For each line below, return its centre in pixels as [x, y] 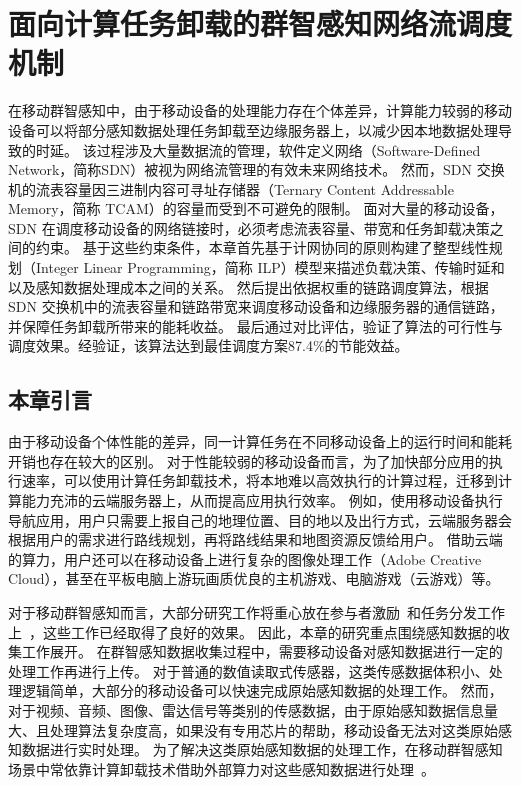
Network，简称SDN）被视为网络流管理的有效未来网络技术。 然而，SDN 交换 [256, 169]
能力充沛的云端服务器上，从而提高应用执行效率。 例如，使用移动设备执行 [262, 500]
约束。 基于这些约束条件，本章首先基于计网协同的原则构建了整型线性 [262, 247]
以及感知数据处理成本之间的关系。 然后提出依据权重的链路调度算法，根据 [248, 286]
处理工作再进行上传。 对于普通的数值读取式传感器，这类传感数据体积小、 [248, 670]
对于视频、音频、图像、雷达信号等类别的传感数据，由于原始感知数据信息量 [253, 709]
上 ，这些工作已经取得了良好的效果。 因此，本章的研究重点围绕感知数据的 [252, 631]
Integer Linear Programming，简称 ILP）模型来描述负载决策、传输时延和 [270, 267]
